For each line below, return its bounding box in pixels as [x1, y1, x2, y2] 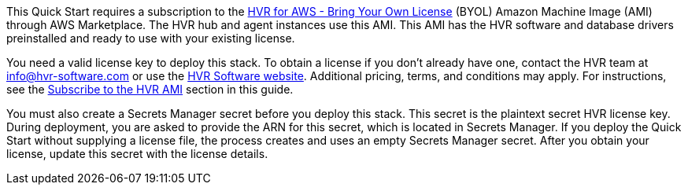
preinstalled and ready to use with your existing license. [6, 31, 295, 45]
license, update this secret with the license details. [6, 147, 268, 160]
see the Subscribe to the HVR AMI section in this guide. [6, 83, 294, 96]
